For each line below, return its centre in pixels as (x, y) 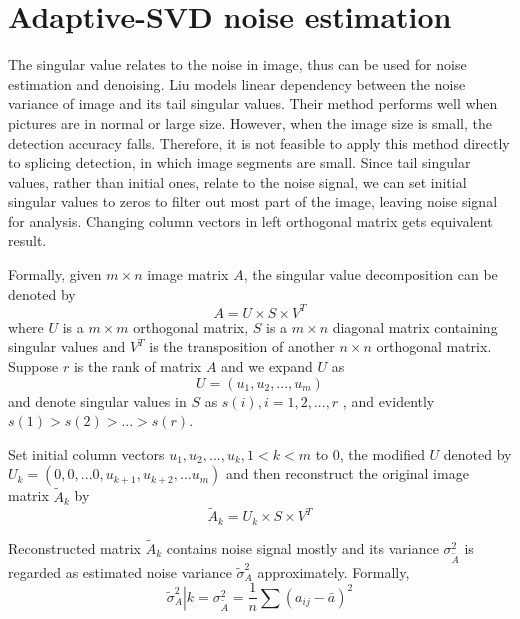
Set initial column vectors (86, 453)
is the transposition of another (242, 346)
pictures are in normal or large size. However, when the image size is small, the (250, 122)
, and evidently (388, 400)
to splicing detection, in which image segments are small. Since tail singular (239, 162)
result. (27, 240)
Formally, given (55, 274)
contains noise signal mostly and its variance (302, 548)
